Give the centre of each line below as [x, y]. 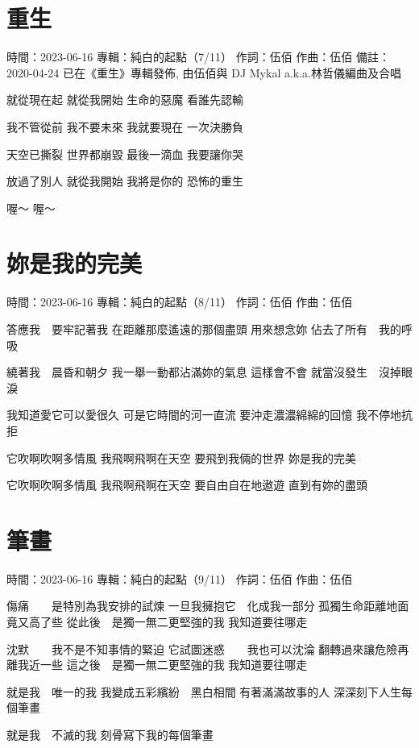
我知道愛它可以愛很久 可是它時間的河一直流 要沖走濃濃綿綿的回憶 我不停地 [204, 415]
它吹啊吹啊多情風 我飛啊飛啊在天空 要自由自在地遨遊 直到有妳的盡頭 [187, 485]
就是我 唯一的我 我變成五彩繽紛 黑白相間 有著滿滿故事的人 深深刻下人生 [204, 691]
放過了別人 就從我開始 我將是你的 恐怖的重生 [125, 181]
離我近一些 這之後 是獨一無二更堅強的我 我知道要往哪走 [157, 665]
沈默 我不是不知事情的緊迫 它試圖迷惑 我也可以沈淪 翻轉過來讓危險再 [208, 648]
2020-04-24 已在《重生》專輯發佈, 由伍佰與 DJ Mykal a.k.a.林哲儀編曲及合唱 [204, 72]
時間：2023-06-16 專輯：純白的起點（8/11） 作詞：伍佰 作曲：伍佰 [180, 302]
